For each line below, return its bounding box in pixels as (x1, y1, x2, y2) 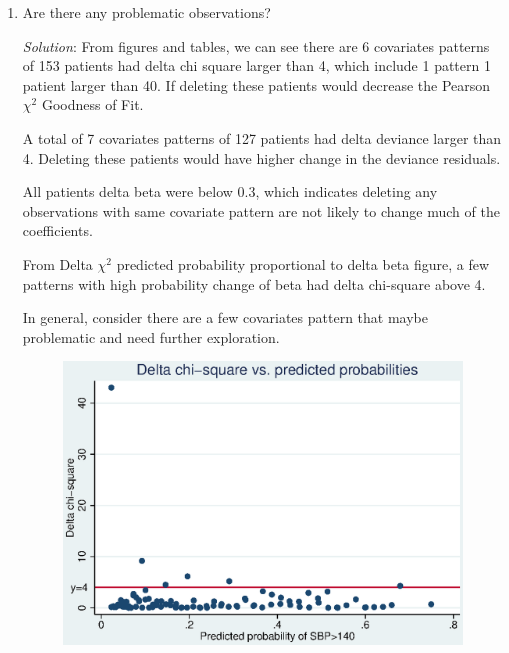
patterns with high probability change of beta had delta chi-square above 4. (22, 273, 486, 294)
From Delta (22, 253, 93, 274)
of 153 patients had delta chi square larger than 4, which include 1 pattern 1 (22, 55, 491, 76)
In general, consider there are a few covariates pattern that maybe (22, 307, 428, 328)
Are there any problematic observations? (22, 2, 271, 22)
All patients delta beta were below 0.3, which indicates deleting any (22, 181, 438, 202)
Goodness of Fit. (41, 94, 144, 115)
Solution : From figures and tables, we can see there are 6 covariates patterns (22, 35, 490, 56)
